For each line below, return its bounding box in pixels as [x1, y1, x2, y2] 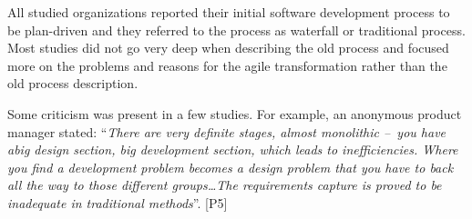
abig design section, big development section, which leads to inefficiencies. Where [7, 140, 458, 159]
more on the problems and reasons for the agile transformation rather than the [7, 55, 447, 75]
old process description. [7, 74, 139, 93]
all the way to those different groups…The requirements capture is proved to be [7, 175, 442, 194]
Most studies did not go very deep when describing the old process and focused [7, 38, 449, 57]
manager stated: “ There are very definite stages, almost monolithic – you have [7, 122, 446, 141]
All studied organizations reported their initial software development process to [7, 3, 450, 21]
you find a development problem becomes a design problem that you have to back [7, 157, 454, 176]
